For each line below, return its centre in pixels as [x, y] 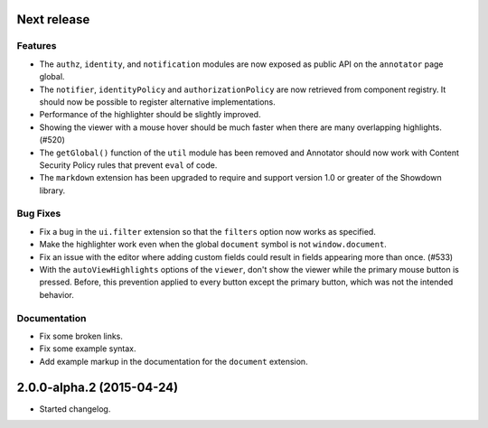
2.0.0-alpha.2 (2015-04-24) [98, 387]
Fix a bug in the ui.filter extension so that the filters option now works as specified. [208, 231]
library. [52, 191]
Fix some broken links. [81, 336]
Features [37, 46]
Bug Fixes [39, 214]
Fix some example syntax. [88, 349]
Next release [53, 19]
